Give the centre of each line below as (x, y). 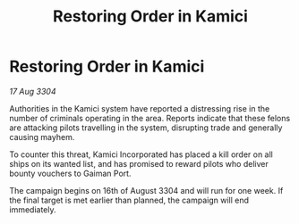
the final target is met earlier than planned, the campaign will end (129, 200)
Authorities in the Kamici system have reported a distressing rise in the (140, 108)
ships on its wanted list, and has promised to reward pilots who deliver (139, 163)
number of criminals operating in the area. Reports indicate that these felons (150, 118)
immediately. (33, 209)
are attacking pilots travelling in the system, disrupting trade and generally (146, 128)
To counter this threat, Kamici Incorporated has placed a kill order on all (141, 154)
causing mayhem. (42, 137)
